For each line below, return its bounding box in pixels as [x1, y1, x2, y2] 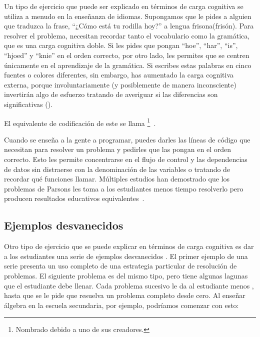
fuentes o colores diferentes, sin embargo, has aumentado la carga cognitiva [4, 69, 234, 80]
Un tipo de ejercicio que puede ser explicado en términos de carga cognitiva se [4, 1, 243, 11]
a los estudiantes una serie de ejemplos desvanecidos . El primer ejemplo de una [4, 250, 248, 261]
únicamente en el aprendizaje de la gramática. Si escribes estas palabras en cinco [4, 59, 251, 70]
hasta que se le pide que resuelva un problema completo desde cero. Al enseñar [4, 290, 245, 300]
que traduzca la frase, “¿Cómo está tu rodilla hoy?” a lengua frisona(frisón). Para [4, 20, 254, 31]
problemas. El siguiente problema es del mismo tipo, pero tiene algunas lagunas [4, 270, 248, 280]
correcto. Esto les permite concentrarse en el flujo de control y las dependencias [4, 153, 247, 164]
